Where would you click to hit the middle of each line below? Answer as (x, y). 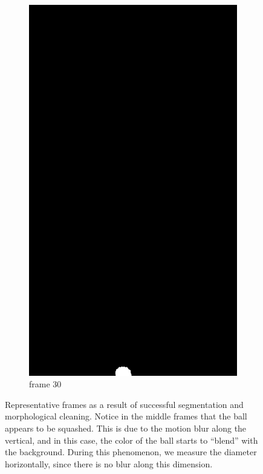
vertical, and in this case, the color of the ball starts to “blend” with (131, 440)
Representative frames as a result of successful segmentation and (124, 404)
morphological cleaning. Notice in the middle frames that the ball (126, 416)
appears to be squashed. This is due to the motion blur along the (126, 428)
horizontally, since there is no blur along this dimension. (109, 463)
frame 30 (45, 384)
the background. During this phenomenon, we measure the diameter (131, 452)
